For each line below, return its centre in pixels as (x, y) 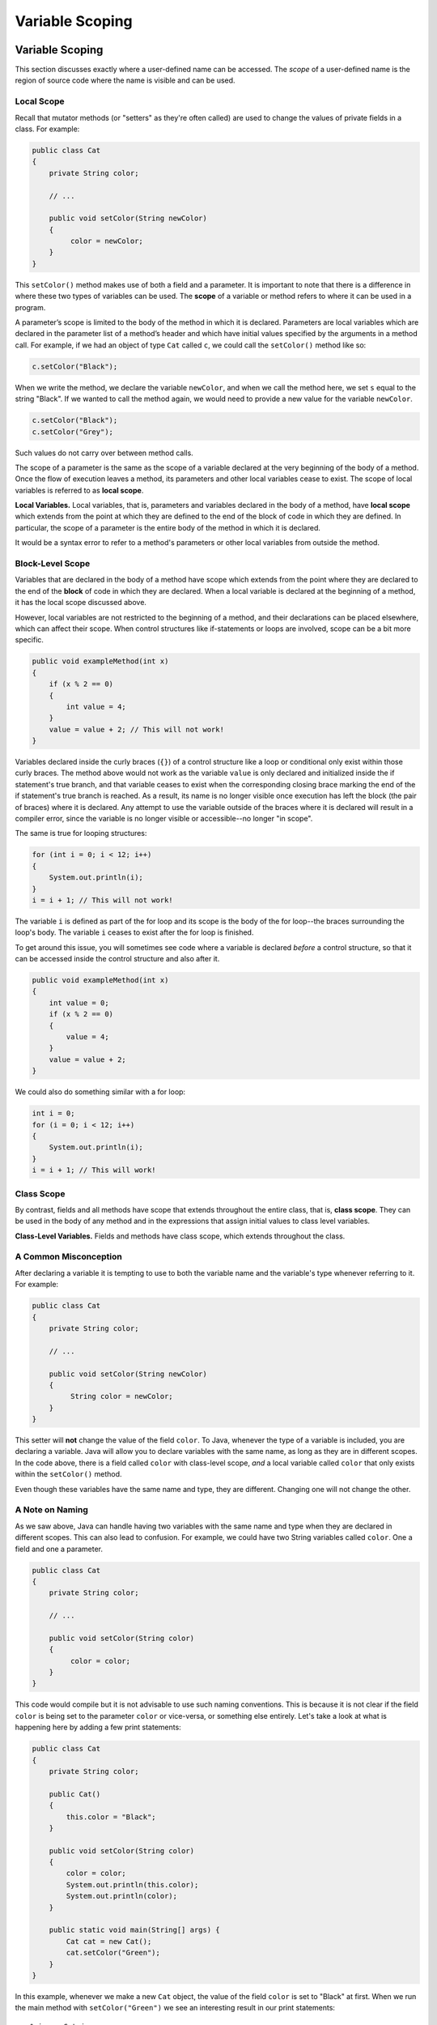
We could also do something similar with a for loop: (100, 1092)
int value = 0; (79, 1003)
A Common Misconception (69, 1257)
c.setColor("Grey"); (72, 432)
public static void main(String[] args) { (134, 1930)
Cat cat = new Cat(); (109, 1941)
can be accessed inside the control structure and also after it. (117, 959)
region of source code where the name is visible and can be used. (125, 80)
